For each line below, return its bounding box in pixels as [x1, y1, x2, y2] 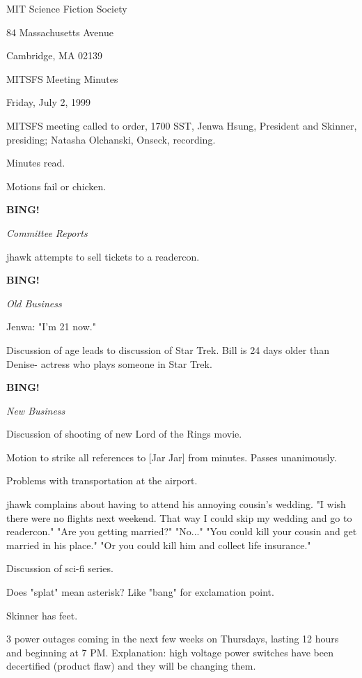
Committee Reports [6, 225, 88, 240]
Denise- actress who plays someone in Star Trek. [6, 356, 212, 371]
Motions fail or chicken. [6, 178, 107, 193]
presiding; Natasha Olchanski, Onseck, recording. [6, 132, 216, 146]
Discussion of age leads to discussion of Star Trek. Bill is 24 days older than [6, 342, 329, 357]
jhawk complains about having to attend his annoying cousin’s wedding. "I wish [6, 497, 346, 511]
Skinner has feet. [6, 608, 78, 622]
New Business [6, 403, 65, 417]
